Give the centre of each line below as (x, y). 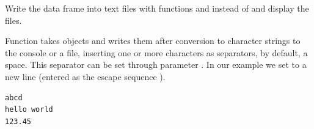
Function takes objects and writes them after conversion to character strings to (153, 41)
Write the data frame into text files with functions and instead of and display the (157, 8)
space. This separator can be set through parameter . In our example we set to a (156, 64)
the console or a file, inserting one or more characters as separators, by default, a (156, 52)
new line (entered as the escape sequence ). (85, 76)
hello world (29, 110)
